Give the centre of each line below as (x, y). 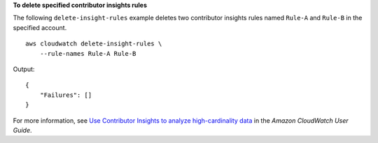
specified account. (40, 27)
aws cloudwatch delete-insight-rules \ (94, 44)
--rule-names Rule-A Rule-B (88, 53)
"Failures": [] (66, 95)
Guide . (22, 130)
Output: (24, 69)
